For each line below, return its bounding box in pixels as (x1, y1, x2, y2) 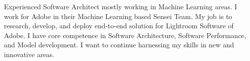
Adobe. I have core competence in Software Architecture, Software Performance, (4, 30, 247, 40)
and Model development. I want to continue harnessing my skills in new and (4, 40, 234, 50)
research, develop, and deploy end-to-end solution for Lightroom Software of (4, 20, 234, 31)
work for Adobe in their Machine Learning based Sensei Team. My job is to (4, 11, 232, 21)
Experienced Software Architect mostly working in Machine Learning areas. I (4, 1, 237, 11)
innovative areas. (4, 49, 55, 59)
